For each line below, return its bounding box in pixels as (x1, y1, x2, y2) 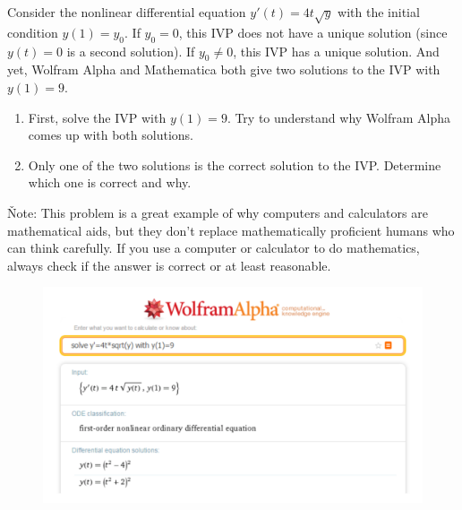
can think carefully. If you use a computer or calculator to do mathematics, (7, 238, 420, 257)
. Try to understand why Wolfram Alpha (227, 108, 451, 126)
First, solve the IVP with (28, 108, 167, 126)
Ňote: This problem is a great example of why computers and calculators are (7, 203, 428, 221)
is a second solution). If (66, 41, 195, 60)
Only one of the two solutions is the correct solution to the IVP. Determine (28, 155, 441, 174)
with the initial (338, 3, 420, 21)
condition (7, 22, 58, 41)
